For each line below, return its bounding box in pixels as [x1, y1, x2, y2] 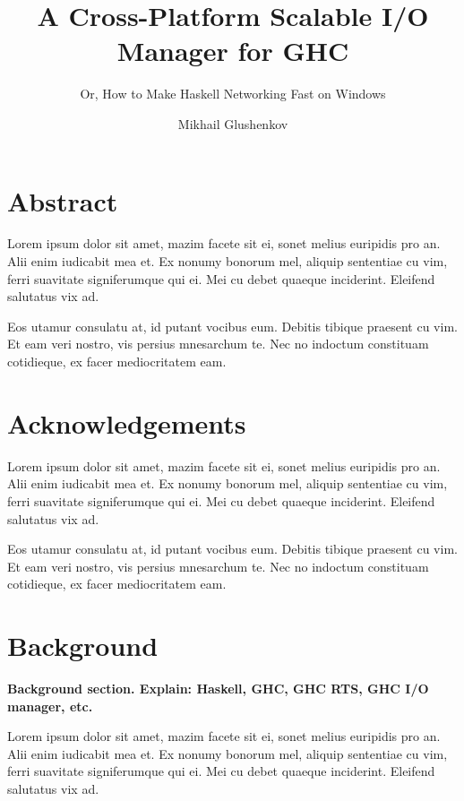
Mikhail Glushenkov [177, 114, 288, 133]
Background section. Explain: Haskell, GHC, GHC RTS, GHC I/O [7, 679, 429, 697]
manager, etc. [7, 696, 93, 715]
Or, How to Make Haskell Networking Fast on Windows [80, 84, 386, 103]
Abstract [7, 182, 118, 219]
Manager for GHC [116, 32, 349, 69]
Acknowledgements [7, 404, 246, 441]
